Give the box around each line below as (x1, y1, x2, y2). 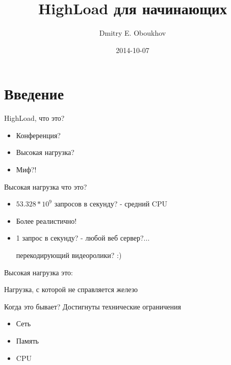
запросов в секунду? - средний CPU (54, 198, 167, 209)
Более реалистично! (16, 215, 77, 226)
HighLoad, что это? (4, 113, 65, 123)
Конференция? (16, 129, 61, 140)
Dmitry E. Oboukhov (99, 28, 166, 38)
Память (16, 335, 39, 346)
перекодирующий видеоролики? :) (16, 250, 122, 260)
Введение (4, 83, 64, 104)
